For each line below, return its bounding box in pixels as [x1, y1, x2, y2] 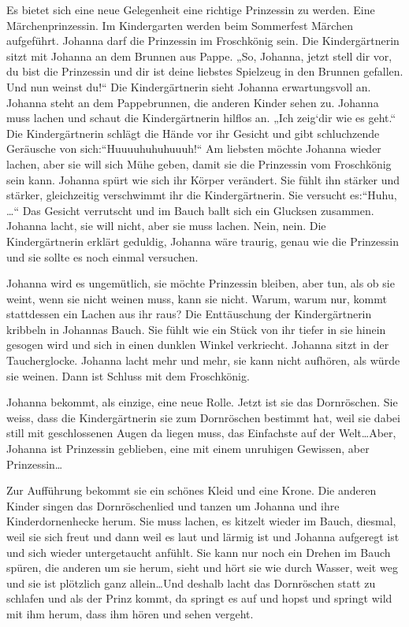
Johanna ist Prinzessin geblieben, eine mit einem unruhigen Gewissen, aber [6, 440, 370, 457]
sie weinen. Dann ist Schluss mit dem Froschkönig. [6, 367, 250, 384]
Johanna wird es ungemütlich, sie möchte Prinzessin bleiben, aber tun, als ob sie [6, 275, 395, 291]
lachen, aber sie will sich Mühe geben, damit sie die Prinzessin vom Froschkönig [6, 155, 392, 172]
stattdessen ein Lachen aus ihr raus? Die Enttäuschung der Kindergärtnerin [6, 306, 372, 322]
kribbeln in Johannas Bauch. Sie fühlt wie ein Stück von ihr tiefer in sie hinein [6, 321, 386, 337]
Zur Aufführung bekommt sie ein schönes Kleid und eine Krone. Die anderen [6, 482, 377, 499]
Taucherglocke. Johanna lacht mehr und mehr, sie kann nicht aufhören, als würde [6, 352, 400, 369]
